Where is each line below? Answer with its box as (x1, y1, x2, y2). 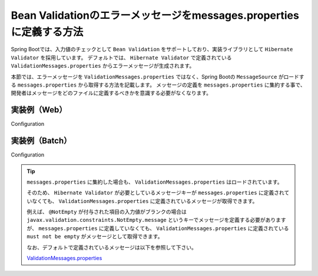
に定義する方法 (11, 25, 84, 38)
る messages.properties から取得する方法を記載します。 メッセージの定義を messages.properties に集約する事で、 (11, 81, 306, 88)
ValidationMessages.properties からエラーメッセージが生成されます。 (11, 62, 195, 69)
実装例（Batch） (11, 136, 72, 146)
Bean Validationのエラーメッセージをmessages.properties (11, 9, 300, 22)
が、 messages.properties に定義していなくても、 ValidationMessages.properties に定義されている (26, 224, 289, 232)
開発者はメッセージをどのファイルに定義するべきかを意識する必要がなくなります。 (11, 89, 212, 97)
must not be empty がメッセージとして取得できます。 (26, 233, 163, 240)
